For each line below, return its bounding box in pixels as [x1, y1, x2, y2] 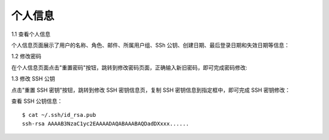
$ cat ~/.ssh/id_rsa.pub [22, 111, 96, 119]
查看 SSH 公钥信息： [11, 97, 63, 105]
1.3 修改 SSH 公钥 [11, 75, 55, 82]
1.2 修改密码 [11, 52, 42, 60]
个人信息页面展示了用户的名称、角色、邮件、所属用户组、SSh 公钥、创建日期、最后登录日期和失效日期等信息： [11, 41, 290, 49]
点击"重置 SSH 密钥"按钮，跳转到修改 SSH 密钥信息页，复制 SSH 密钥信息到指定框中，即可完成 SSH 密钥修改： [11, 86, 291, 94]
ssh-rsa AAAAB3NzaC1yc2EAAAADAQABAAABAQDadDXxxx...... [22, 120, 189, 127]
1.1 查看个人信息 [11, 30, 51, 38]
